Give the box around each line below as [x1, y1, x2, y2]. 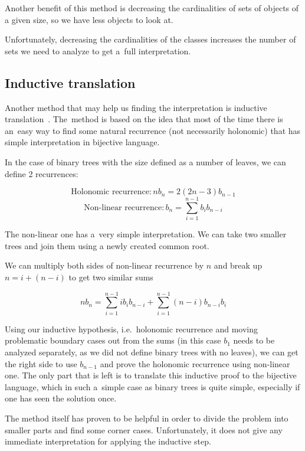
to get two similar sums [68, 271, 153, 283]
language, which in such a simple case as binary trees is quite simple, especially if [5, 380, 300, 393]
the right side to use [5, 357, 77, 370]
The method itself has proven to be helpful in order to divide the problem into [5, 411, 288, 424]
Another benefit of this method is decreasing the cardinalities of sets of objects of [5, 2, 299, 14]
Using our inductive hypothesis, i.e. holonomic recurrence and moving [5, 322, 258, 335]
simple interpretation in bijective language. [5, 136, 160, 148]
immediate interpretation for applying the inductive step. [5, 435, 211, 447]
